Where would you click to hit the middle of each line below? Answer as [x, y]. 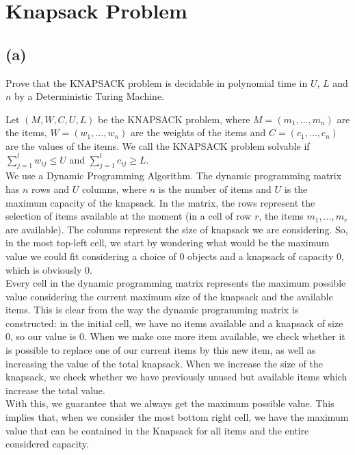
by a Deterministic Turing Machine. [89, 96]
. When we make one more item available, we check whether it [214, 336]
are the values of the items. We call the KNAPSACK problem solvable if [158, 145]
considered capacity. [47, 444]
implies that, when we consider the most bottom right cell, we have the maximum [177, 417]
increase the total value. [55, 390]
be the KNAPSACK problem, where [174, 119]
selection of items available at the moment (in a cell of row [129, 216]
